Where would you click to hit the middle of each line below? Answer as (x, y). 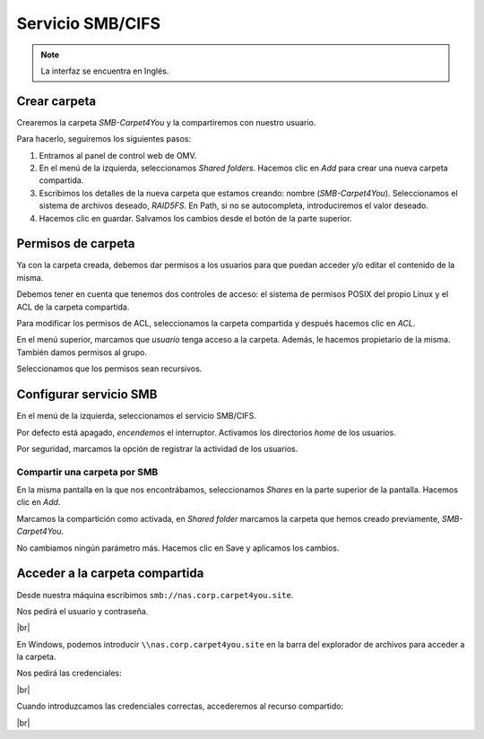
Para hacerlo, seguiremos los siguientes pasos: (104, 139)
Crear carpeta (56, 101)
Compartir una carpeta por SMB (87, 472)
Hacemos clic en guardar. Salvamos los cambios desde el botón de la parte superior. (195, 218)
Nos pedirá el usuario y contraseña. (82, 611)
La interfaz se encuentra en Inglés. (105, 71)
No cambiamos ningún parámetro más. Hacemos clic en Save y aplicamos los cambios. (178, 548)
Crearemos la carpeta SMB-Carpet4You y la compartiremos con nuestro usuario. (166, 122)
